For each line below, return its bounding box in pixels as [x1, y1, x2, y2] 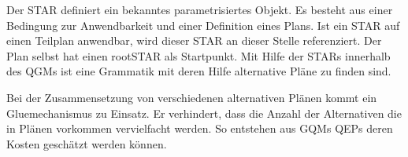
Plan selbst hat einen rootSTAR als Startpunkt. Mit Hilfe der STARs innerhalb [6, 47, 391, 64]
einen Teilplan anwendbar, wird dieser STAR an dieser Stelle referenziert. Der [6, 32, 382, 49]
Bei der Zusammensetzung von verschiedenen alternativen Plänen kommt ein [6, 89, 377, 105]
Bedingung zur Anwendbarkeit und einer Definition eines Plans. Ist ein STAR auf [6, 16, 400, 33]
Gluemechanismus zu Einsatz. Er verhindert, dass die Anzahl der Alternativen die [6, 104, 402, 121]
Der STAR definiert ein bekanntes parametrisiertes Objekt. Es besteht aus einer [6, 2, 393, 17]
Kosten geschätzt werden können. [6, 135, 167, 152]
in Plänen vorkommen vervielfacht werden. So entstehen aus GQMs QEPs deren [6, 120, 393, 137]
